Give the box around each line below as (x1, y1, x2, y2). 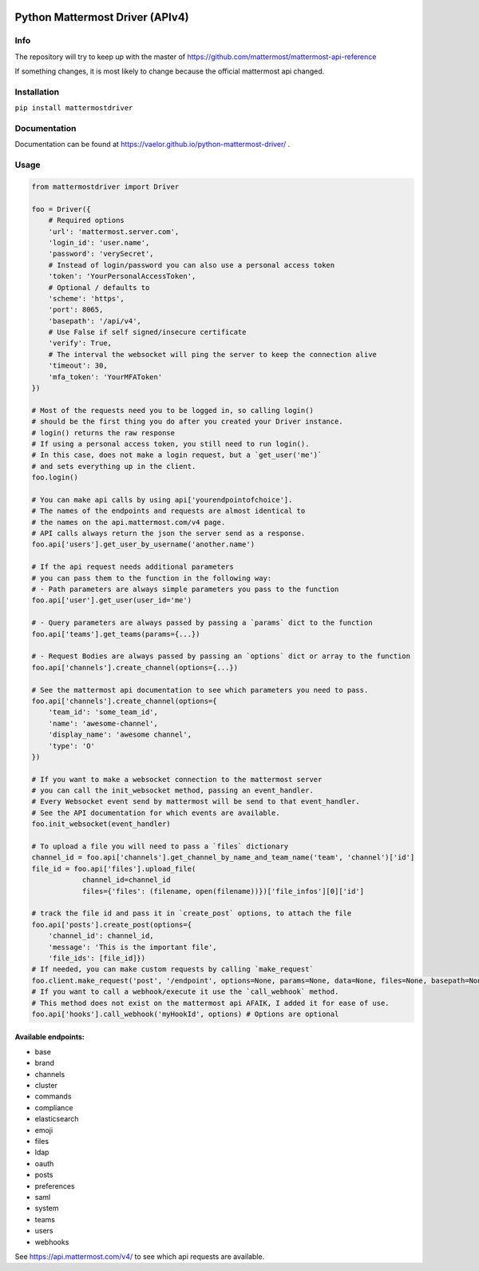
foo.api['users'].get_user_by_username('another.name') (31, 540, 255, 549)
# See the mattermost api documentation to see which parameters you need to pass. (31, 685, 369, 694)
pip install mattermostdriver (14, 104, 133, 113)
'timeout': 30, (48, 361, 108, 371)
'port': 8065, (48, 305, 104, 315)
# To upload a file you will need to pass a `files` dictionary (31, 842, 289, 851)
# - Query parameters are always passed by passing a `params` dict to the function (31, 618, 373, 627)
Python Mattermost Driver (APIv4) (14, 10, 189, 24)
